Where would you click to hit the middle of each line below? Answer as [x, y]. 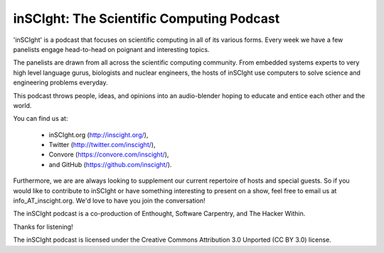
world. [22, 105]
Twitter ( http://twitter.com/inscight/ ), [102, 145]
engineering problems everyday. [60, 82]
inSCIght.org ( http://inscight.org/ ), [98, 134]
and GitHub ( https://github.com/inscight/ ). [110, 164]
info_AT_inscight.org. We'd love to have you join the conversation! [109, 201]
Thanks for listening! [43, 227]
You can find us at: [41, 119]
